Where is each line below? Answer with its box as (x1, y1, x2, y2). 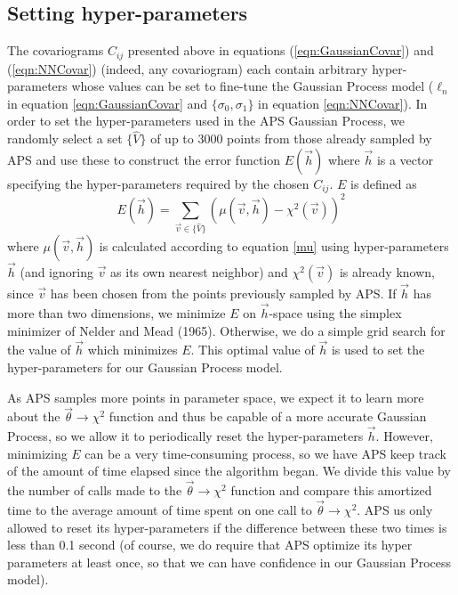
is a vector (376, 150, 433, 168)
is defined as (350, 174, 417, 192)
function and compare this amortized (230, 481, 432, 500)
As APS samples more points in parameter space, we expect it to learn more (7, 387, 424, 406)
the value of (7, 340, 71, 359)
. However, (375, 427, 433, 445)
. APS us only (357, 500, 433, 518)
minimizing (7, 444, 68, 462)
